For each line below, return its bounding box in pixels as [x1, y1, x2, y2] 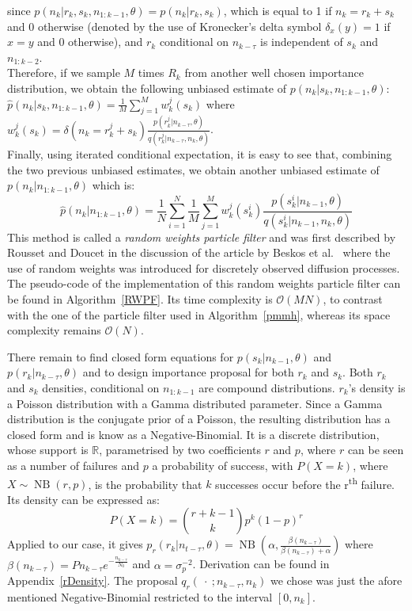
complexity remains [7, 322, 101, 338]
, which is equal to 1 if [223, 2, 332, 18]
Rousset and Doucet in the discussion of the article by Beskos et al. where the [7, 244, 391, 261]
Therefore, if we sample [7, 64, 120, 81]
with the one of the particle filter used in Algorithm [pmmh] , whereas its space [7, 306, 391, 323]
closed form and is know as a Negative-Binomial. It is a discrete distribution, [7, 426, 380, 442]
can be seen [347, 441, 404, 458]
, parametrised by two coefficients [99, 441, 261, 458]
